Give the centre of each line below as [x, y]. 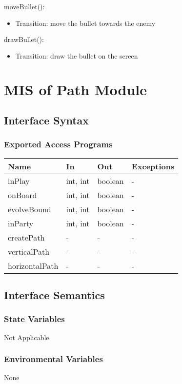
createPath [26, 237]
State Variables [34, 319]
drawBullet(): [24, 39]
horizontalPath [33, 265]
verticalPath [29, 251]
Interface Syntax [47, 120]
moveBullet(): [24, 6]
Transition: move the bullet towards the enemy [85, 23]
